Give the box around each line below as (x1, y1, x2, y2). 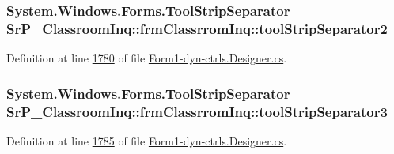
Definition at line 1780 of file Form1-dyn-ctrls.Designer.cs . (6, 50, 287, 66)
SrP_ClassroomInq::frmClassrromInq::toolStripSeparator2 (6, 18, 388, 38)
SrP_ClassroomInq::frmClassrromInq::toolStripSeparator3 (6, 101, 388, 121)
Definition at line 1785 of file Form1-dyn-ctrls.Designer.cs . (6, 132, 287, 148)
